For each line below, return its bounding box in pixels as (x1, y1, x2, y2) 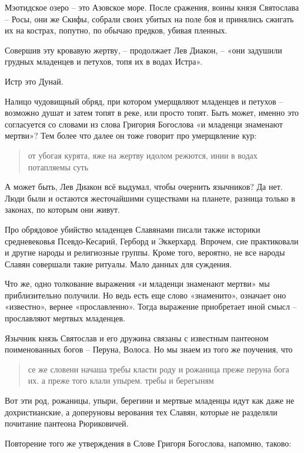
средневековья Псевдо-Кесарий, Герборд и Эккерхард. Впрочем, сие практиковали (5, 234, 299, 247)
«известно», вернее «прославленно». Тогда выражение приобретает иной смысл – (5, 300, 297, 313)
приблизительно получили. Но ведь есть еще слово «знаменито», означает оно (5, 288, 286, 301)
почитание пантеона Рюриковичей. (5, 417, 129, 429)
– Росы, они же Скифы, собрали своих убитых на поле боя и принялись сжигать (5, 12, 294, 25)
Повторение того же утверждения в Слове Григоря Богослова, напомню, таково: (5, 437, 292, 449)
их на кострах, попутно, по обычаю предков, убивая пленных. (5, 24, 228, 36)
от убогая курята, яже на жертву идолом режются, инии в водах (28, 149, 258, 161)
